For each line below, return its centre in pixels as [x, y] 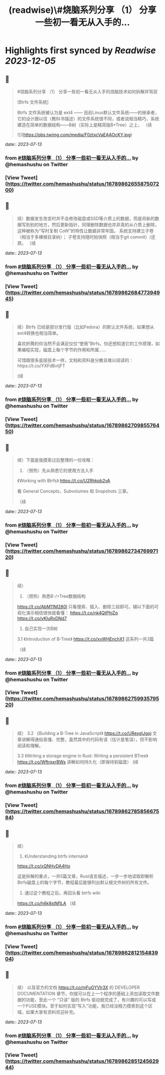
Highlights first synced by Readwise [81, 51]
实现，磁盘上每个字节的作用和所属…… [68, 350]
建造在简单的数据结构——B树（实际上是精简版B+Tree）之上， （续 [84, 125]
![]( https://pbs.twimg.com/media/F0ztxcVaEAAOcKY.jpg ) [75, 135]
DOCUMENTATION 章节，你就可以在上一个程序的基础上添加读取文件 [86, 993]
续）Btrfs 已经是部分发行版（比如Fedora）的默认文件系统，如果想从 [86, 327]
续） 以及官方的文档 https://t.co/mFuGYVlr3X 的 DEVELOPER [78, 987]
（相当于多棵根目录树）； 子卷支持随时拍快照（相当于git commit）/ [84, 237]
